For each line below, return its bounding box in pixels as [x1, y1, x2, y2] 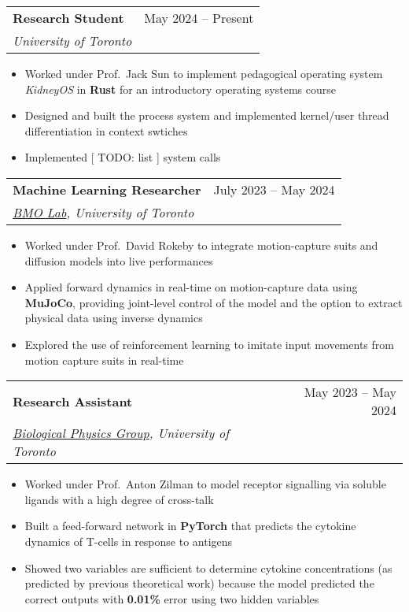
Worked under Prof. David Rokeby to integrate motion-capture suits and [24, 236, 378, 253]
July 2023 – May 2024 [213, 180, 335, 198]
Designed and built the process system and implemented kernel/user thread [24, 107, 389, 124]
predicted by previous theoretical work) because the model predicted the [24, 575, 374, 592]
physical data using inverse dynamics [24, 310, 203, 326]
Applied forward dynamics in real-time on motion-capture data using [24, 279, 358, 295]
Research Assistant [13, 391, 133, 410]
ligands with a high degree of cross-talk [24, 491, 214, 507]
